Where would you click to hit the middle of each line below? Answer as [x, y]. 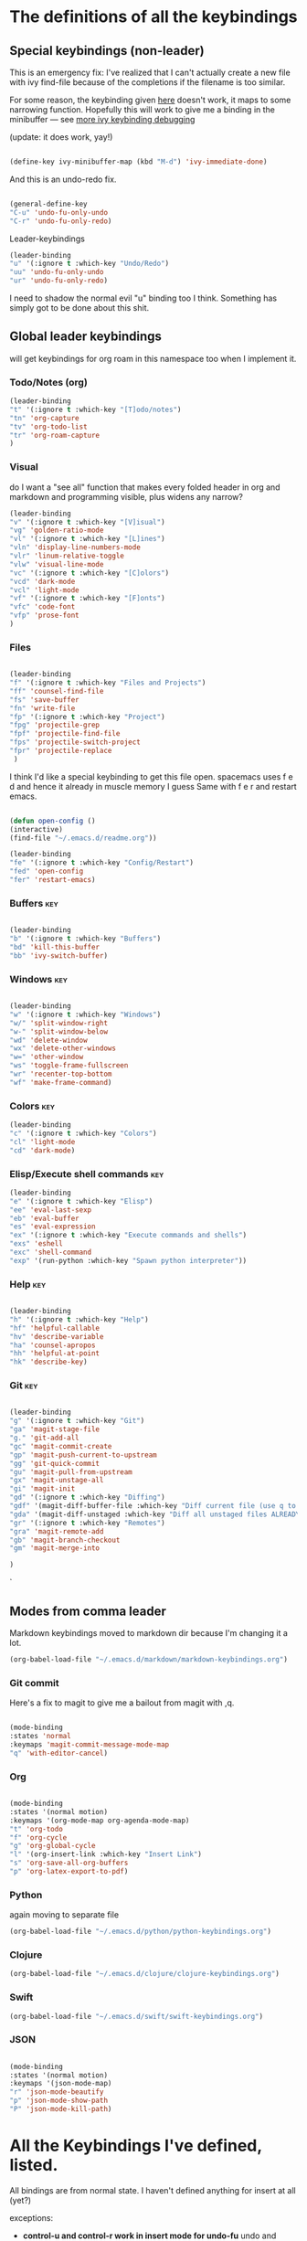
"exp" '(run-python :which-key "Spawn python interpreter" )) [128, 1260]
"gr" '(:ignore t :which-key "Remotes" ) [88, 1523]
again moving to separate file [64, 1915]
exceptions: [31, 2217]
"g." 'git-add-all [44, 1438]
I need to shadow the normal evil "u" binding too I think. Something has [143, 298]
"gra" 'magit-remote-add [57, 1531]
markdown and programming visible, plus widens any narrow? [127, 496]
